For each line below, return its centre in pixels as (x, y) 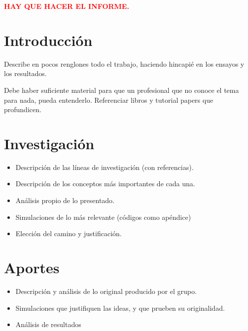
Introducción (48, 40)
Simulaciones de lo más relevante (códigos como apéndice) (103, 217)
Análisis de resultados (48, 324)
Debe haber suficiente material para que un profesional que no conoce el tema (122, 90)
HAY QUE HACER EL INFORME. (67, 6)
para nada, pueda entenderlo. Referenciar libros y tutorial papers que (109, 100)
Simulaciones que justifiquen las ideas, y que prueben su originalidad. (120, 308)
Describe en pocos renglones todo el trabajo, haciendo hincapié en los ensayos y (124, 63)
